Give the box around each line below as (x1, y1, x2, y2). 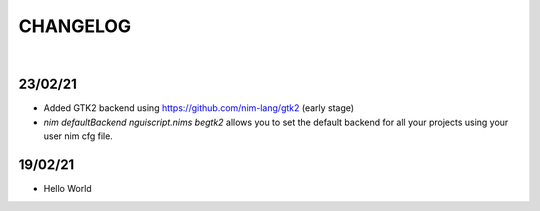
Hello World (43, 183, 92, 195)
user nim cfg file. (43, 130, 114, 142)
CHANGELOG (18, 15, 132, 37)
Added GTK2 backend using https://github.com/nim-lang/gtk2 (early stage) (43, 102, 355, 114)
